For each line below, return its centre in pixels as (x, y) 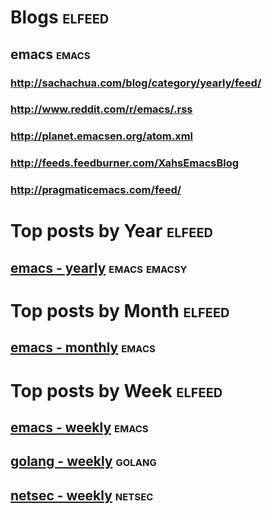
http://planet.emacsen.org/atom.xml (102, 136)
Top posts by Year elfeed (112, 231)
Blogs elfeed (60, 17)
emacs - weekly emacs (79, 427)
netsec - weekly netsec (82, 495)
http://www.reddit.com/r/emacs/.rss (101, 109)
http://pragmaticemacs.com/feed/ (96, 190)
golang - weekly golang (83, 461)
